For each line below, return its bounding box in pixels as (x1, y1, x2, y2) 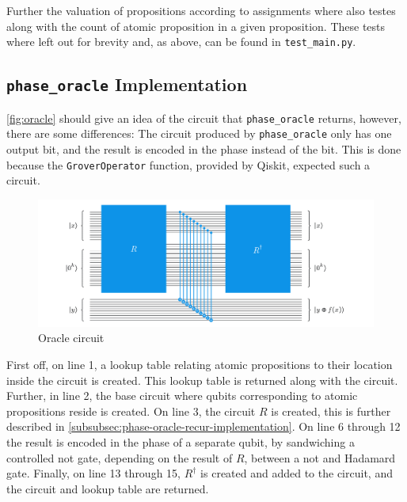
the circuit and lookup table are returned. (6, 480, 209, 496)
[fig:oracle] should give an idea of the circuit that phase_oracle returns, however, (6, 109, 401, 126)
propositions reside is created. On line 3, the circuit (6, 402, 256, 419)
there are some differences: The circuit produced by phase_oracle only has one (6, 125, 392, 142)
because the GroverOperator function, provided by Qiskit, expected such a (6, 156, 371, 173)
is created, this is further (271, 402, 391, 419)
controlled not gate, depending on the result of (6, 449, 233, 466)
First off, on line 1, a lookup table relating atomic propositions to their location (6, 356, 393, 373)
